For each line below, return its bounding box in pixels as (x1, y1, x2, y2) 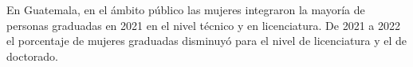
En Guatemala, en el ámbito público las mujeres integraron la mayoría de (6, 2, 365, 17)
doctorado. (6, 47, 59, 64)
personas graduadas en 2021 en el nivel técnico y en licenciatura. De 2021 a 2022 (6, 17, 401, 33)
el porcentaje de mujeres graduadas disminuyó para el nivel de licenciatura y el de (6, 32, 407, 49)
